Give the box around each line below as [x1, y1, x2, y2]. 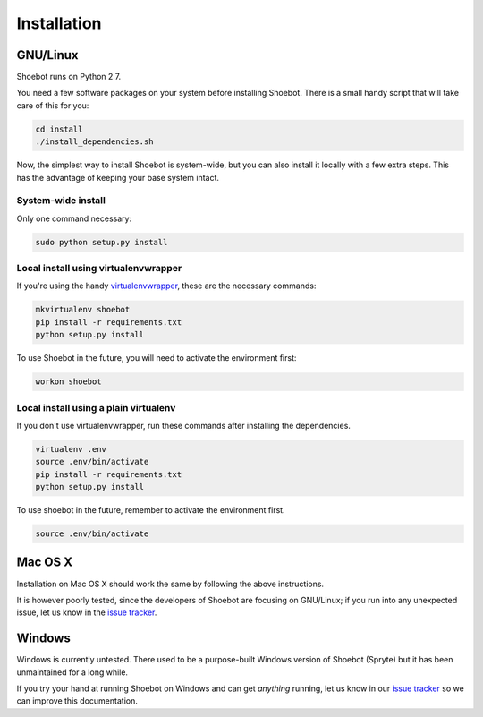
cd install [35, 124, 83, 134]
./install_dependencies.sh [35, 137, 154, 147]
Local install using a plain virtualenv [16, 401, 176, 414]
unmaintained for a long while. [16, 667, 129, 678]
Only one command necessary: [16, 213, 132, 224]
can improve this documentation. [16, 696, 138, 706]
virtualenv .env [35, 444, 107, 454]
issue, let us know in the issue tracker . [16, 607, 157, 618]
